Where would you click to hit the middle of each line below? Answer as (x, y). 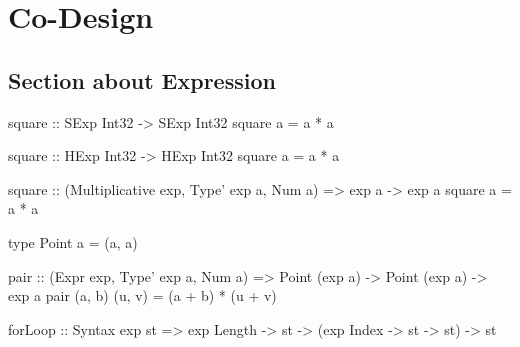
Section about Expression (142, 79)
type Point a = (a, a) (73, 241)
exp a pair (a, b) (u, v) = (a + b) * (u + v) (142, 295)
